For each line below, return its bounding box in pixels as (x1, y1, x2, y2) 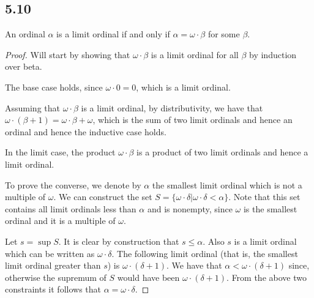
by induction (249, 48, 297, 61)
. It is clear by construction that (58, 234, 179, 247)
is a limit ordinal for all (151, 48, 239, 61)
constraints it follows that (5, 283, 101, 296)
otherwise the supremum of (5, 270, 107, 283)
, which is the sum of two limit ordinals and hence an (92, 113, 293, 126)
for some (207, 28, 240, 40)
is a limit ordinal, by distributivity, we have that (81, 101, 263, 114)
